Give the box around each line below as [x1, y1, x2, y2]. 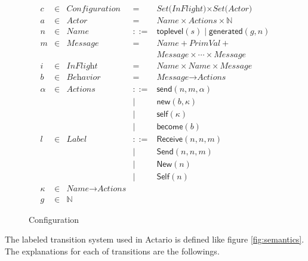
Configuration [29, 213, 79, 225]
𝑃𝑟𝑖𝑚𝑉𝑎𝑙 [189, 39, 221, 48]
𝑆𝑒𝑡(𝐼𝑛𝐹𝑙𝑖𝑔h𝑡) [156, 5, 207, 14]
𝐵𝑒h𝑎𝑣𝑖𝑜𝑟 [66, 73, 101, 82]
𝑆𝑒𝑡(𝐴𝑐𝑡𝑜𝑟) [212, 5, 252, 14]
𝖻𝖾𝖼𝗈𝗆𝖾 [156, 123, 183, 132]
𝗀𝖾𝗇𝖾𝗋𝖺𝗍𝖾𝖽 [208, 27, 243, 36]
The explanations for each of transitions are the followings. [5, 244, 220, 257]
